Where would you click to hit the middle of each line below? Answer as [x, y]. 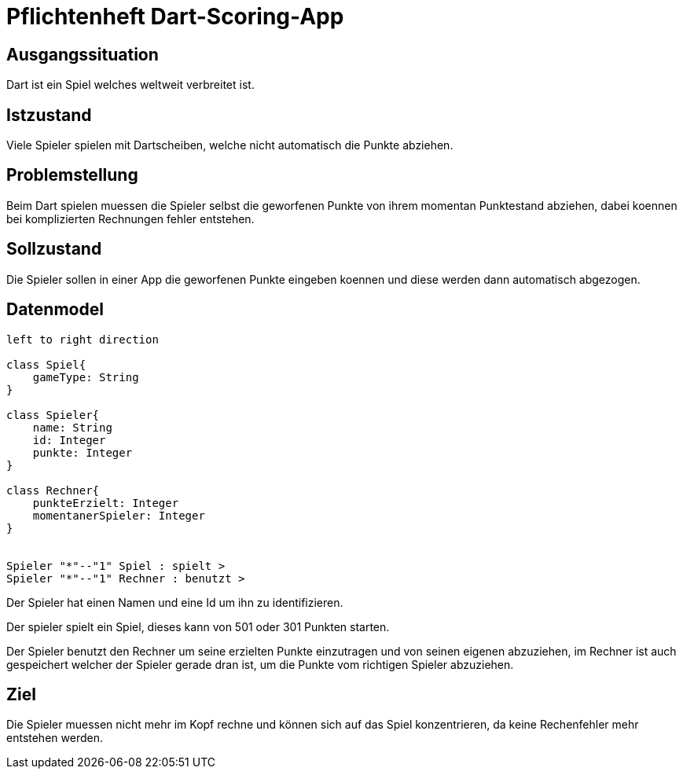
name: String [72, 427]
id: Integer [69, 440]
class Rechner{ [53, 490]
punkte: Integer [83, 452]
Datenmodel [55, 310]
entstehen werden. [55, 738]
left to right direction [83, 339]
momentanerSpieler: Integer [119, 515]
